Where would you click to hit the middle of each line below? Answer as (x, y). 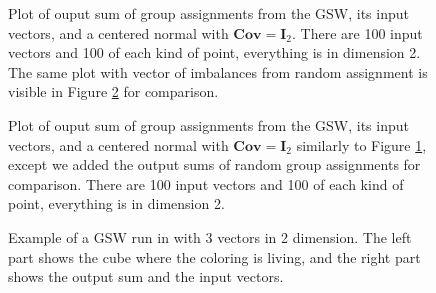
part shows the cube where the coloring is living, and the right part (214, 256)
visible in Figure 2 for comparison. (113, 91)
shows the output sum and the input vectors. (146, 276)
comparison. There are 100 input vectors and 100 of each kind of (206, 183)
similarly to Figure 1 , (361, 144)
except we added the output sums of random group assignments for (214, 164)
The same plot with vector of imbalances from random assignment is (218, 71)
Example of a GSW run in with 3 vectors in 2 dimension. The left (210, 236)
